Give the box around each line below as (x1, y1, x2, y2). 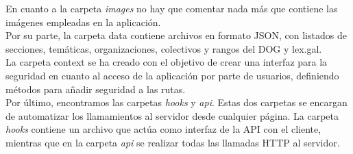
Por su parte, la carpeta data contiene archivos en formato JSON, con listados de (5, 28, 347, 42)
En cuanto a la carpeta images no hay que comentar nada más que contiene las (5, 1, 338, 15)
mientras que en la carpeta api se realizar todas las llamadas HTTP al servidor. (5, 135, 340, 149)
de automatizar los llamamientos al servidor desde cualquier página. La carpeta (5, 108, 339, 123)
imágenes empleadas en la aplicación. (5, 14, 161, 29)
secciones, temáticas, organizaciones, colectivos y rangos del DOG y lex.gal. (5, 41, 322, 55)
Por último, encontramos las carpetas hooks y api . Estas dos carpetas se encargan (5, 95, 348, 110)
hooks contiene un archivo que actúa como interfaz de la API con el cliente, (5, 122, 321, 136)
